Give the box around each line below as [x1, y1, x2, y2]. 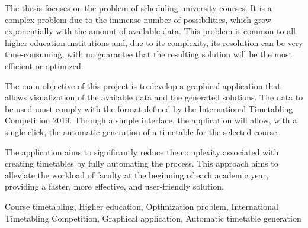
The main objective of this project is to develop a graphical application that [5, 79, 281, 92]
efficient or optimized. [5, 59, 84, 71]
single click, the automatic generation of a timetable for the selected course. [5, 125, 280, 138]
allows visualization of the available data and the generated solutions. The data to [5, 91, 303, 103]
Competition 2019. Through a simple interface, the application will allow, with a [5, 114, 297, 126]
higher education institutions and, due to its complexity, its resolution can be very [5, 36, 303, 48]
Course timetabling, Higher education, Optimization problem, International [5, 200, 278, 212]
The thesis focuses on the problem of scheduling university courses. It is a [5, 2, 272, 14]
